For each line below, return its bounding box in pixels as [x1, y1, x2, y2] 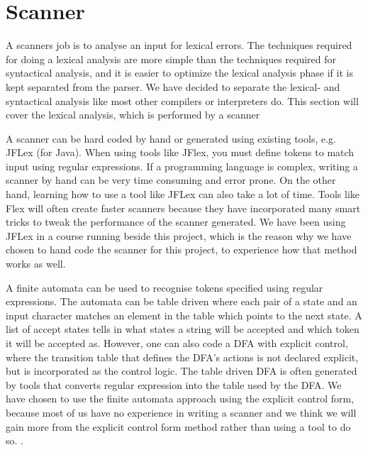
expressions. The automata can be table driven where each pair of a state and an [6, 294, 357, 309]
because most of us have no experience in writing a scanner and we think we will [6, 405, 357, 419]
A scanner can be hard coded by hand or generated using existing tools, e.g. [6, 131, 336, 146]
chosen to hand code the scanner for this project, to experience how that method [6, 242, 357, 257]
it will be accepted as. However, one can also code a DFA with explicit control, [6, 336, 348, 350]
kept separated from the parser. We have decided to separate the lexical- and [6, 79, 340, 94]
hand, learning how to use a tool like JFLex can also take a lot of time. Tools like [6, 187, 359, 202]
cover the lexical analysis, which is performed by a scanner [6, 107, 260, 122]
